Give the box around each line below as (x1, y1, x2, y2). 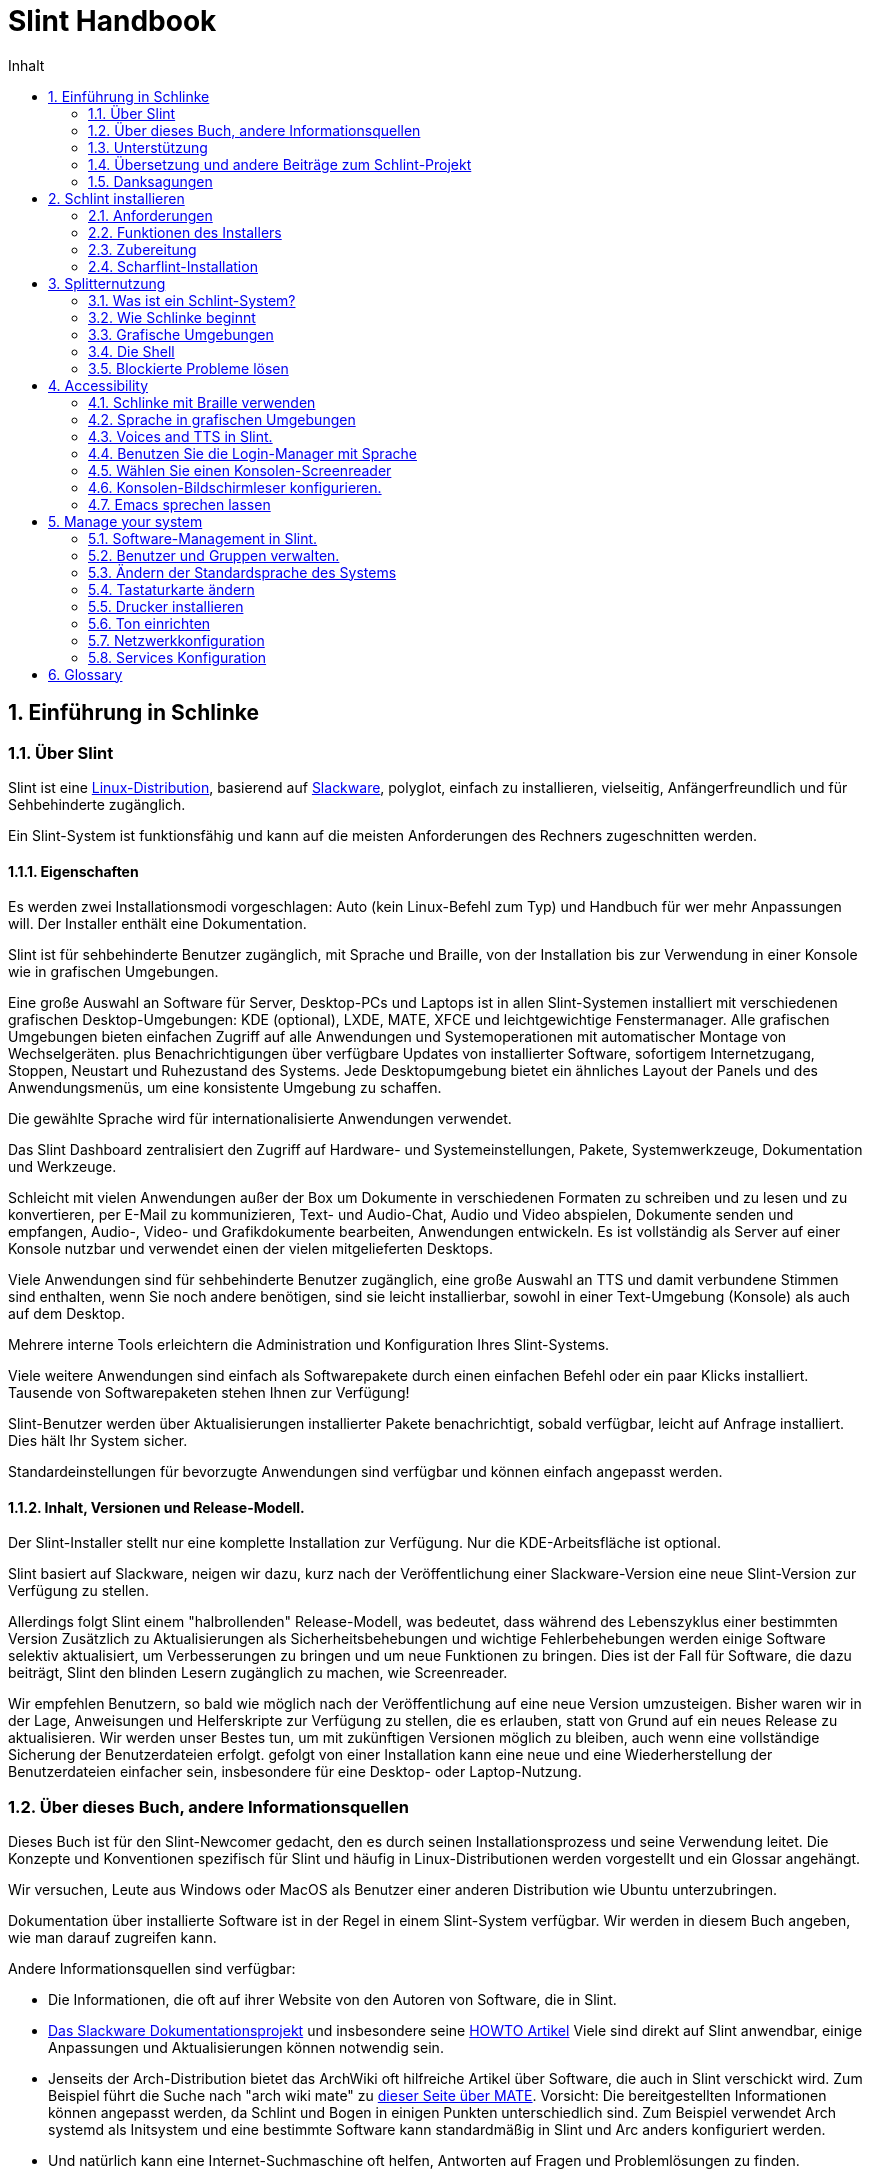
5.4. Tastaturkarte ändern (88, 580, 255, 598)
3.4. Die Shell (88, 342, 175, 360)
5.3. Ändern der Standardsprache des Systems (88, 563, 397, 581)
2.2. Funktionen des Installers (88, 223, 282, 241)
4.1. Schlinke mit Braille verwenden (88, 393, 316, 411)
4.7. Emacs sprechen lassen (88, 495, 271, 513)
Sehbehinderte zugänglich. (8, 795, 186, 813)
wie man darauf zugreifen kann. (8, 1929, 217, 1947)
